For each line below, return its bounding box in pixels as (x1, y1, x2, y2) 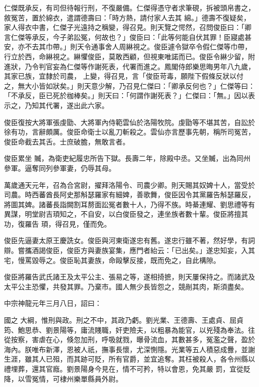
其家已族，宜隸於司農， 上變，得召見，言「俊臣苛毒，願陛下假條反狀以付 (4, 71, 244, 81)
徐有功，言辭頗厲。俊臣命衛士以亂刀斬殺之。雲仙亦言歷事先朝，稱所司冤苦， (4, 127, 255, 137)
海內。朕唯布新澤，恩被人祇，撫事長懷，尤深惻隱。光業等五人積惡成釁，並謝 (4, 344, 255, 354)
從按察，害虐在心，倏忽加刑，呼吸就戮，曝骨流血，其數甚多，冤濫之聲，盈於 (4, 334, 255, 345)
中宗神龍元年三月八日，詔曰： (4, 298, 102, 308)
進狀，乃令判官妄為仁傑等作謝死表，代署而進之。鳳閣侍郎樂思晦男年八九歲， (4, 61, 255, 71)
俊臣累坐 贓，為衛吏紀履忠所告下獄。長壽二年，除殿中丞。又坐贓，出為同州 (4, 153, 251, 163)
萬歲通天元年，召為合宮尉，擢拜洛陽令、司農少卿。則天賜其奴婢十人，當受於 (4, 179, 255, 190)
